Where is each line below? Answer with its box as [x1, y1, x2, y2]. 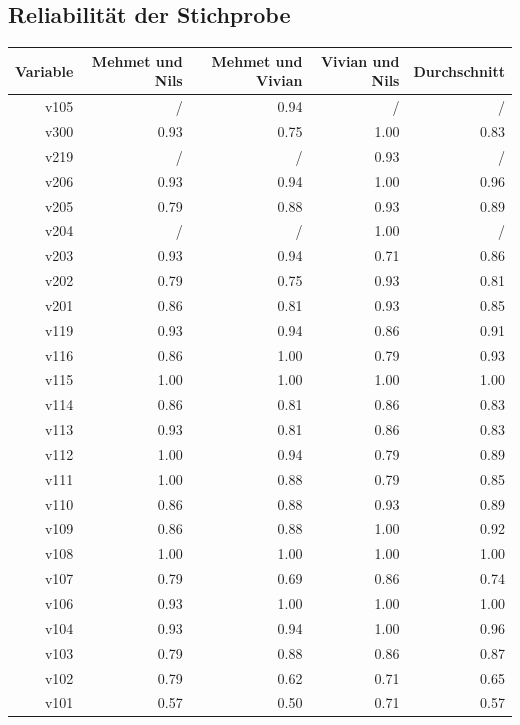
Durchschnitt [413, 60, 505, 81]
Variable [15, 60, 74, 81]
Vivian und [320, 50, 400, 71]
